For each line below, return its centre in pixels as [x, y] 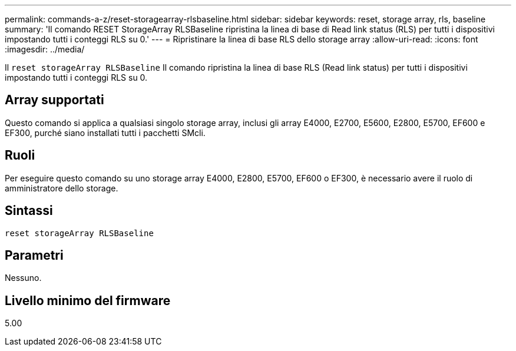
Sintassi [29, 211]
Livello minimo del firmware [88, 300]
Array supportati [54, 100]
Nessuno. [23, 278]
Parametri [34, 255]
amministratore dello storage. [62, 188]
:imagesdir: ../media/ [45, 49]
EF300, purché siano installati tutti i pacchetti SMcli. [105, 133]
